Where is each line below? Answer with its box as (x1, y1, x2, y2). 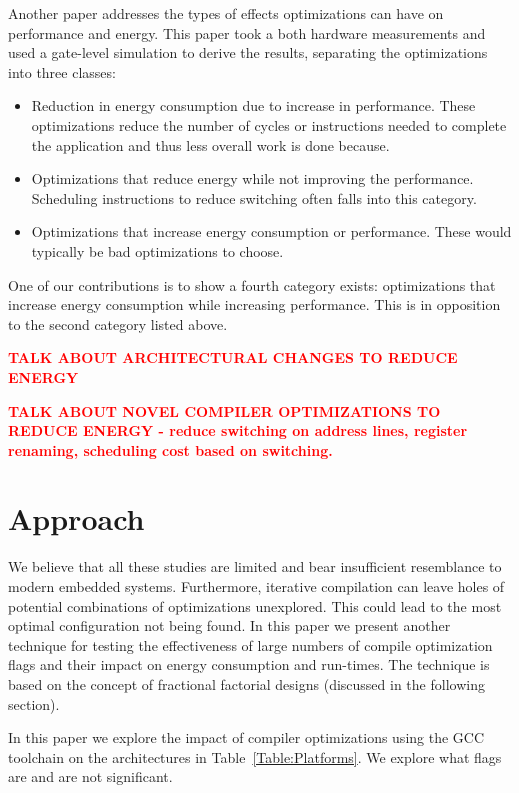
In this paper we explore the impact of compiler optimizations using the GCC (8, 727, 485, 748)
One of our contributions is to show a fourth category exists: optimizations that (8, 274, 496, 295)
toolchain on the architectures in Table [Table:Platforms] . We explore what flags (8, 746, 502, 767)
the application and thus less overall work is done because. (31, 134, 390, 155)
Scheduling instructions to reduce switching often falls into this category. (31, 187, 477, 208)
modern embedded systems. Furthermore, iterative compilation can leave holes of (8, 576, 505, 596)
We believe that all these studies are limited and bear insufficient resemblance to (8, 556, 502, 577)
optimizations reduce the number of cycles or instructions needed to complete (31, 114, 507, 135)
